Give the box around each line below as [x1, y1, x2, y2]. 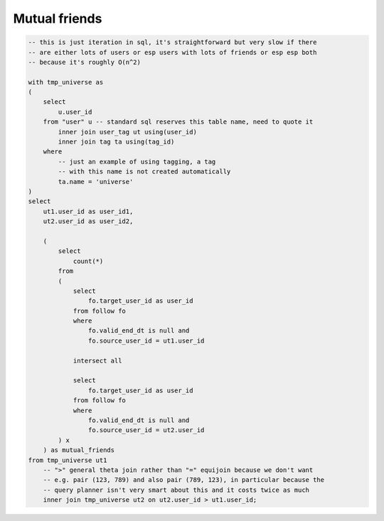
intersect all [73, 356, 122, 365]
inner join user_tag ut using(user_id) [58, 128, 197, 136]
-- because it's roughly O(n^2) [28, 58, 142, 66]
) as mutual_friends [43, 446, 115, 454]
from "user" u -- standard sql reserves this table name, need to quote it [43, 118, 314, 126]
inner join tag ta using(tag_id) [58, 138, 175, 146]
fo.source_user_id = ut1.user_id [87, 336, 205, 345]
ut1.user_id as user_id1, [43, 207, 134, 215]
